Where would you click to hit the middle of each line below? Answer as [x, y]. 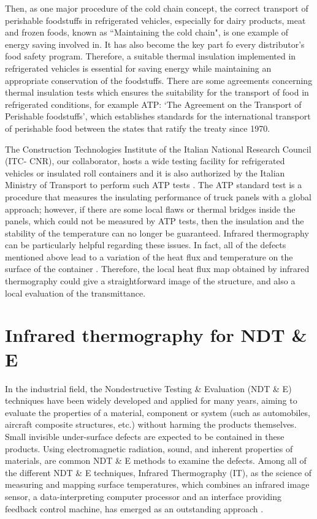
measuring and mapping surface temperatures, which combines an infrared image [157, 484]
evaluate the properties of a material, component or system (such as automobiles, [158, 412]
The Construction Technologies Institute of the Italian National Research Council [158, 149]
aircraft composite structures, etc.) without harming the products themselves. [151, 424]
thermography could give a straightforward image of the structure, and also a [150, 281]
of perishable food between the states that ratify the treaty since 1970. [138, 128]
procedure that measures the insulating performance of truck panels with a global [158, 196]
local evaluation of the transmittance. [75, 293]
